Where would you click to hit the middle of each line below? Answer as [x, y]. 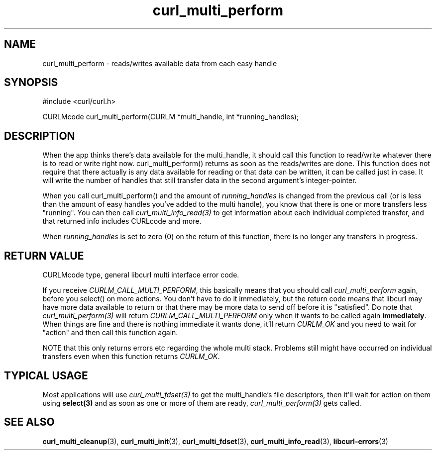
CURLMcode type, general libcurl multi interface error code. [141, 275]
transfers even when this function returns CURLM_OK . [131, 357]
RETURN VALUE [44, 256]
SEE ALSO [29, 422]
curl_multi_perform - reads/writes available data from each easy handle [160, 63]
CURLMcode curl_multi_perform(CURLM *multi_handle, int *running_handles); [171, 117]
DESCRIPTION [40, 136]
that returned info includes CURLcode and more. [122, 221]
